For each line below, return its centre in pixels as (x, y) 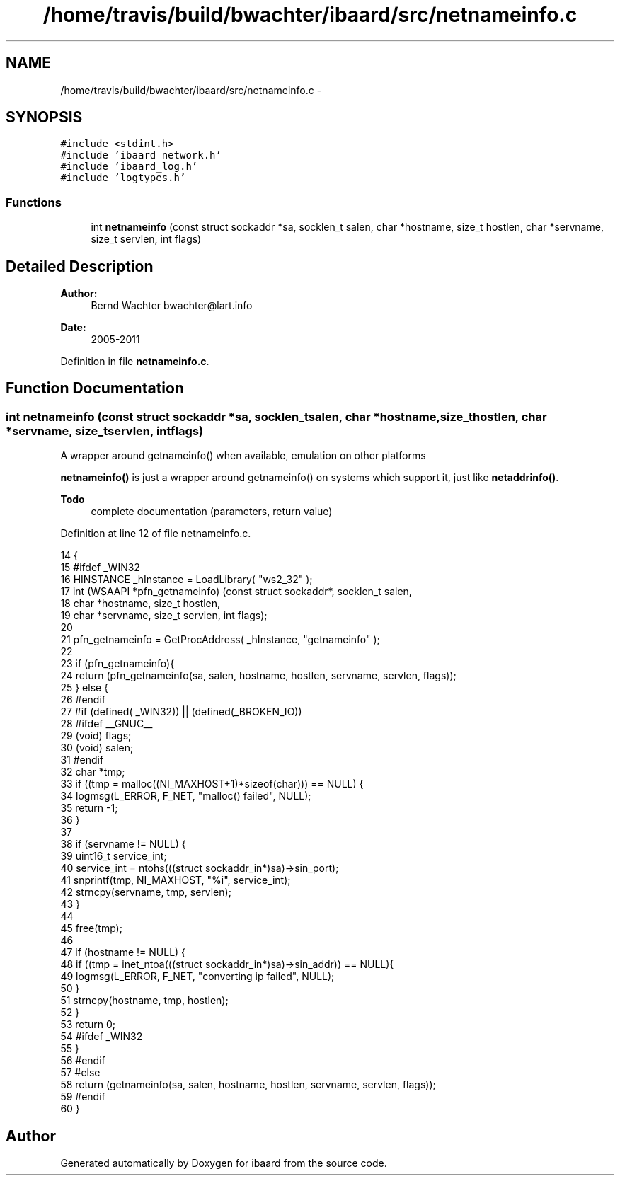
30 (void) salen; (97, 748)
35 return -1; (89, 808)
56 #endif (83, 1061)
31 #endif (82, 760)
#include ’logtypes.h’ (123, 178)
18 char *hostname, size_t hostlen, (140, 604)
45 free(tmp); (91, 928)
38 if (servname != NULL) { (123, 844)
